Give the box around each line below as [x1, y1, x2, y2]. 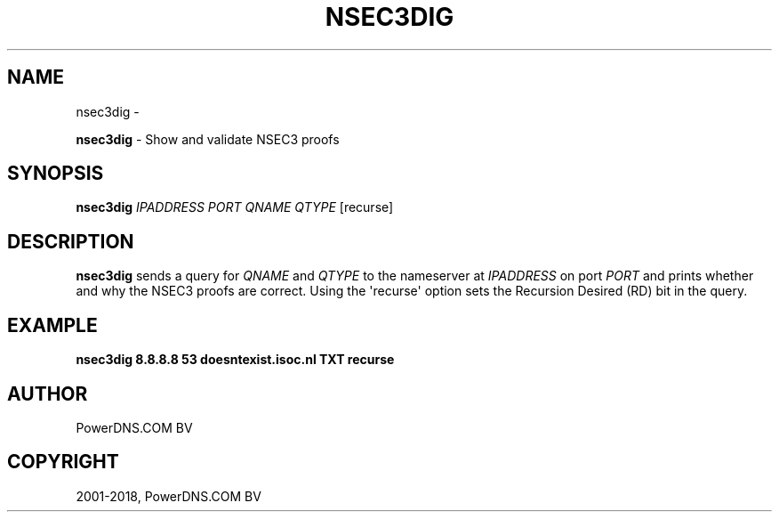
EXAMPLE [7, 313, 98, 337]
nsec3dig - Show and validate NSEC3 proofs [76, 131, 340, 147]
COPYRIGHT [7, 450, 119, 474]
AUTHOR [7, 382, 88, 405]
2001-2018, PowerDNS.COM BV [76, 488, 261, 504]
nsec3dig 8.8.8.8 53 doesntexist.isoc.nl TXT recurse [76, 352, 395, 368]
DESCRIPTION [7, 230, 134, 253]
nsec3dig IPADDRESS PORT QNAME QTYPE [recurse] [76, 199, 394, 215]
